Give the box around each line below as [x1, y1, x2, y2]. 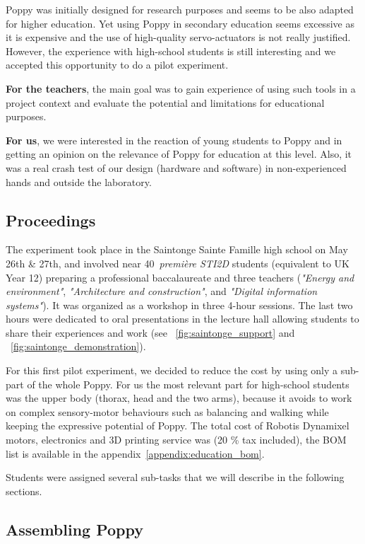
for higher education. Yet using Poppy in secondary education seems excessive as [6, 16, 354, 30]
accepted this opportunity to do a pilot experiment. [6, 57, 229, 72]
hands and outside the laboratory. [6, 174, 152, 189]
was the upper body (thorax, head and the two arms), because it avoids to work [6, 390, 352, 405]
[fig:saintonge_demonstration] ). [11, 339, 146, 354]
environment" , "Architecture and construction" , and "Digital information [6, 284, 318, 299]
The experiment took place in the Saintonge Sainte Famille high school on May [6, 242, 348, 257]
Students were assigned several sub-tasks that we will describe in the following [6, 470, 345, 485]
